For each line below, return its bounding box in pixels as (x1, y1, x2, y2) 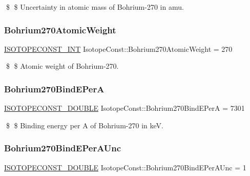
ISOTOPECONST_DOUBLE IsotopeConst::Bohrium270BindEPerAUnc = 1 (4, 162, 246, 172)
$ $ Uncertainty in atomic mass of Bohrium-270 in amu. (6, 2, 184, 12)
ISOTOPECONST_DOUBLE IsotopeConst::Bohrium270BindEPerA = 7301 (4, 103, 245, 113)
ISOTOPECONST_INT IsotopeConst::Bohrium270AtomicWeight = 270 (4, 43, 233, 54)
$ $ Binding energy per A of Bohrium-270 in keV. (6, 120, 163, 130)
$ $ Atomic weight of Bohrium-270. (6, 61, 119, 71)
